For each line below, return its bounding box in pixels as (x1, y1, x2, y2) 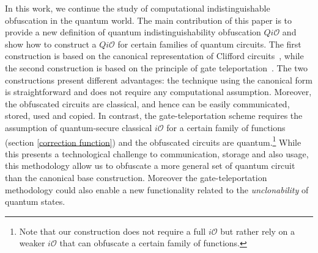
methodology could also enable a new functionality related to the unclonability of (5, 183, 309, 196)
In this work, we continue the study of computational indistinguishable (5, 2, 270, 14)
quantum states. (5, 195, 65, 208)
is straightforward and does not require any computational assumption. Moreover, (5, 85, 312, 98)
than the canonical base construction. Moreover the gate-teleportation (5, 171, 267, 184)
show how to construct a (5, 37, 97, 50)
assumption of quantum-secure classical (5, 121, 152, 134)
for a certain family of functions (166, 121, 286, 134)
